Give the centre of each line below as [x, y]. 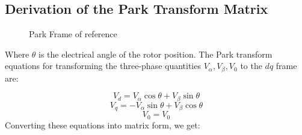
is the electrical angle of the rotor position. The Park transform [156, 54]
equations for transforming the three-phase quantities [103, 66]
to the [251, 66]
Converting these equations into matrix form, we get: [103, 124]
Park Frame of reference [73, 34]
